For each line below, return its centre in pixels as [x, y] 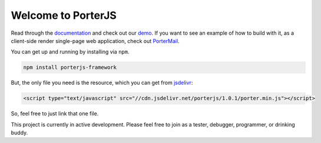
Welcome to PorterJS [64, 15]
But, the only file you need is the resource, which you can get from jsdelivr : [102, 83]
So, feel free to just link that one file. [55, 114]
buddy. [19, 133]
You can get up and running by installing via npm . [70, 52]
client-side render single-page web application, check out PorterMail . [95, 41]
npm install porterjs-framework [70, 67]
